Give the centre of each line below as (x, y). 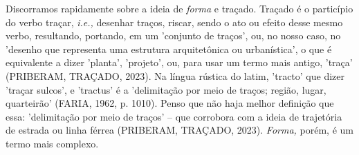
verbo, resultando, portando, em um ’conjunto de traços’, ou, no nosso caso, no (173, 35)
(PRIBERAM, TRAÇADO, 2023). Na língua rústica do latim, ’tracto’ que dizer (175, 75)
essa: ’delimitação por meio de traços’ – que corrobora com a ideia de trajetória (174, 116)
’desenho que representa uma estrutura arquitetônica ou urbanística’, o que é (169, 49)
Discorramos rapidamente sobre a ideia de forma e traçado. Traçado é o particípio (179, 8)
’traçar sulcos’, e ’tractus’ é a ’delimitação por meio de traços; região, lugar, (166, 89)
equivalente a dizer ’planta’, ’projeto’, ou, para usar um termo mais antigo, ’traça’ (179, 62)
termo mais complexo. (52, 143)
